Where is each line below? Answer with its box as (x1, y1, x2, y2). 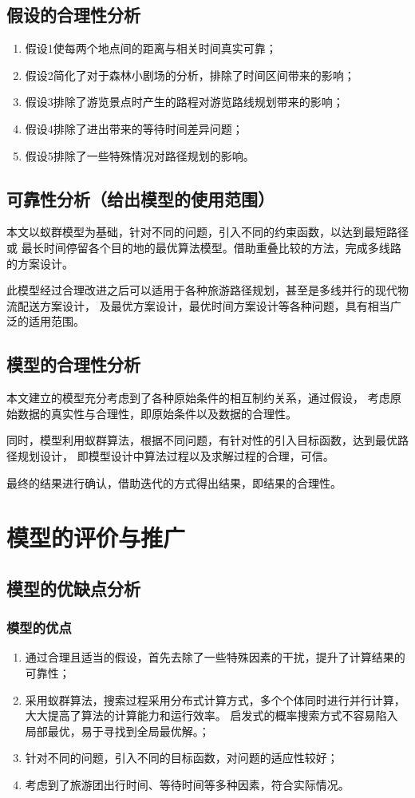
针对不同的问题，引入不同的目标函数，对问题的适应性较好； (25, 749, 338, 766)
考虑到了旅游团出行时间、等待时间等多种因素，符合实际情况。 (25, 776, 350, 793)
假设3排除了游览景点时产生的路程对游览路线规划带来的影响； (25, 93, 344, 110)
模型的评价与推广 (6, 521, 186, 554)
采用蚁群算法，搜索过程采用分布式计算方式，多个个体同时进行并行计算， (25, 691, 405, 708)
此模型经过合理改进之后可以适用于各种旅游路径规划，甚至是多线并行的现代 (6, 282, 397, 298)
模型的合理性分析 (6, 352, 140, 377)
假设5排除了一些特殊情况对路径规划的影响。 (25, 147, 255, 164)
